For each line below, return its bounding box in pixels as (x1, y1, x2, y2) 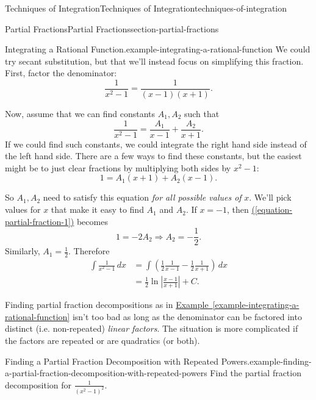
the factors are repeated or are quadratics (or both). (5, 334, 200, 346)
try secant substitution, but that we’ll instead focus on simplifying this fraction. (5, 54, 304, 67)
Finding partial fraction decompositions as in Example (5, 298, 209, 311)
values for (5, 203, 41, 216)
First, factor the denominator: (5, 66, 117, 79)
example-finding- (250, 354, 312, 367)
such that (184, 107, 220, 120)
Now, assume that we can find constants (5, 107, 156, 120)
